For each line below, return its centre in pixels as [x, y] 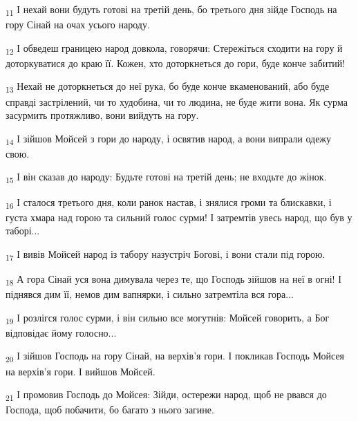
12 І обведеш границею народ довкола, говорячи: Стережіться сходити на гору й [174, 48]
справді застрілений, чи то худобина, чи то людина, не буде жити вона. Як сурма [177, 101]
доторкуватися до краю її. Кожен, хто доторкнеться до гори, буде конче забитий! [176, 63]
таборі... [23, 231]
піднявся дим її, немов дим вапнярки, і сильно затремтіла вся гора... [150, 294]
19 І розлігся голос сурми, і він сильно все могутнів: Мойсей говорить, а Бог [168, 318]
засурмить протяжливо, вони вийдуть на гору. [102, 115]
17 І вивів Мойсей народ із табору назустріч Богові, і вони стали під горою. [166, 254]
